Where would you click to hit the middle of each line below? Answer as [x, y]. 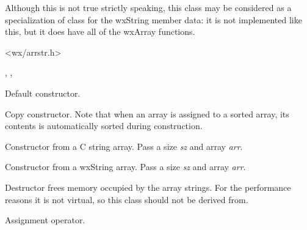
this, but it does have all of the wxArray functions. [100, 32]
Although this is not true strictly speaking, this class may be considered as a [148, 7]
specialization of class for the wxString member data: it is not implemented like [153, 19]
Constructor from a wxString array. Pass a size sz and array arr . [125, 167]
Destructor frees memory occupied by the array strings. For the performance [148, 187]
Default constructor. [43, 93]
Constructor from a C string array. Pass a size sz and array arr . [124, 146]
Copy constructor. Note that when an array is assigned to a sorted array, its [147, 113]
